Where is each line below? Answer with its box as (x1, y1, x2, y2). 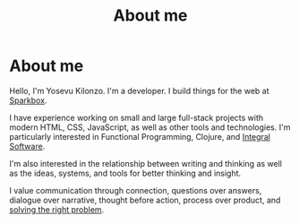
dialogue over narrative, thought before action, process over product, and (9, 194, 281, 205)
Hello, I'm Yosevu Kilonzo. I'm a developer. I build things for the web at (9, 85, 270, 96)
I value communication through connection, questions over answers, (9, 185, 262, 195)
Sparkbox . (9, 95, 47, 106)
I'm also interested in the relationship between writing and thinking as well (9, 158, 282, 168)
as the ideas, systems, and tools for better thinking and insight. (9, 168, 242, 178)
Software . (9, 141, 46, 151)
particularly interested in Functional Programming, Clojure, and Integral (9, 131, 271, 142)
